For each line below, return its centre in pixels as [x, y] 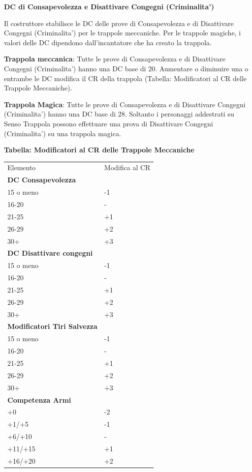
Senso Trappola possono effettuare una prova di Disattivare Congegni [109, 123]
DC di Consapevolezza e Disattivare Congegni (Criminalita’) [109, 6]
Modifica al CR [127, 167]
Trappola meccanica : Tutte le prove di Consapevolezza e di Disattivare [115, 59]
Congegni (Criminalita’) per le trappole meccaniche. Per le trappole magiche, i [123, 33]
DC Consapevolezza [42, 180]
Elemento [22, 167]
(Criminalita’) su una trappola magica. [63, 133]
